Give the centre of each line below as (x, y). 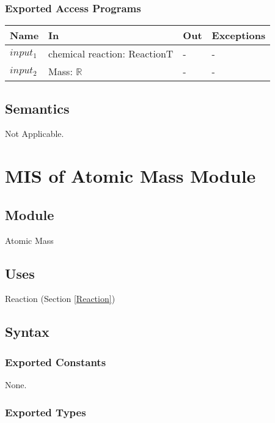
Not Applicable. (35, 134)
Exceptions (239, 35)
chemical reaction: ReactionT (111, 54)
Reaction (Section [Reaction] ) (60, 299)
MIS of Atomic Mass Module (130, 176)
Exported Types (46, 412)
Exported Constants (56, 362)
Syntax (27, 332)
